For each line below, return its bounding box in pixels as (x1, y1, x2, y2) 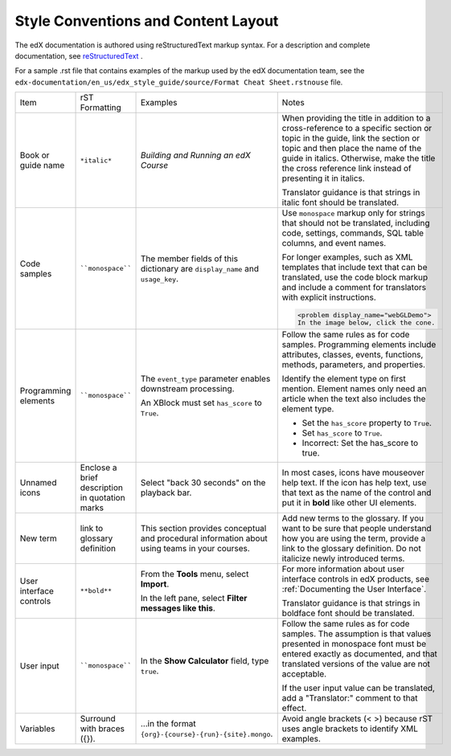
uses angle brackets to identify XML (281, 723, 418, 734)
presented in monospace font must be (281, 638, 427, 649)
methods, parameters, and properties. (281, 358, 426, 370)
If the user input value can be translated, (281, 682, 436, 693)
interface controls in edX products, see (281, 573, 430, 584)
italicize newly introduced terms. (281, 553, 405, 564)
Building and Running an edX (140, 149, 251, 161)
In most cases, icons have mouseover (281, 467, 425, 478)
